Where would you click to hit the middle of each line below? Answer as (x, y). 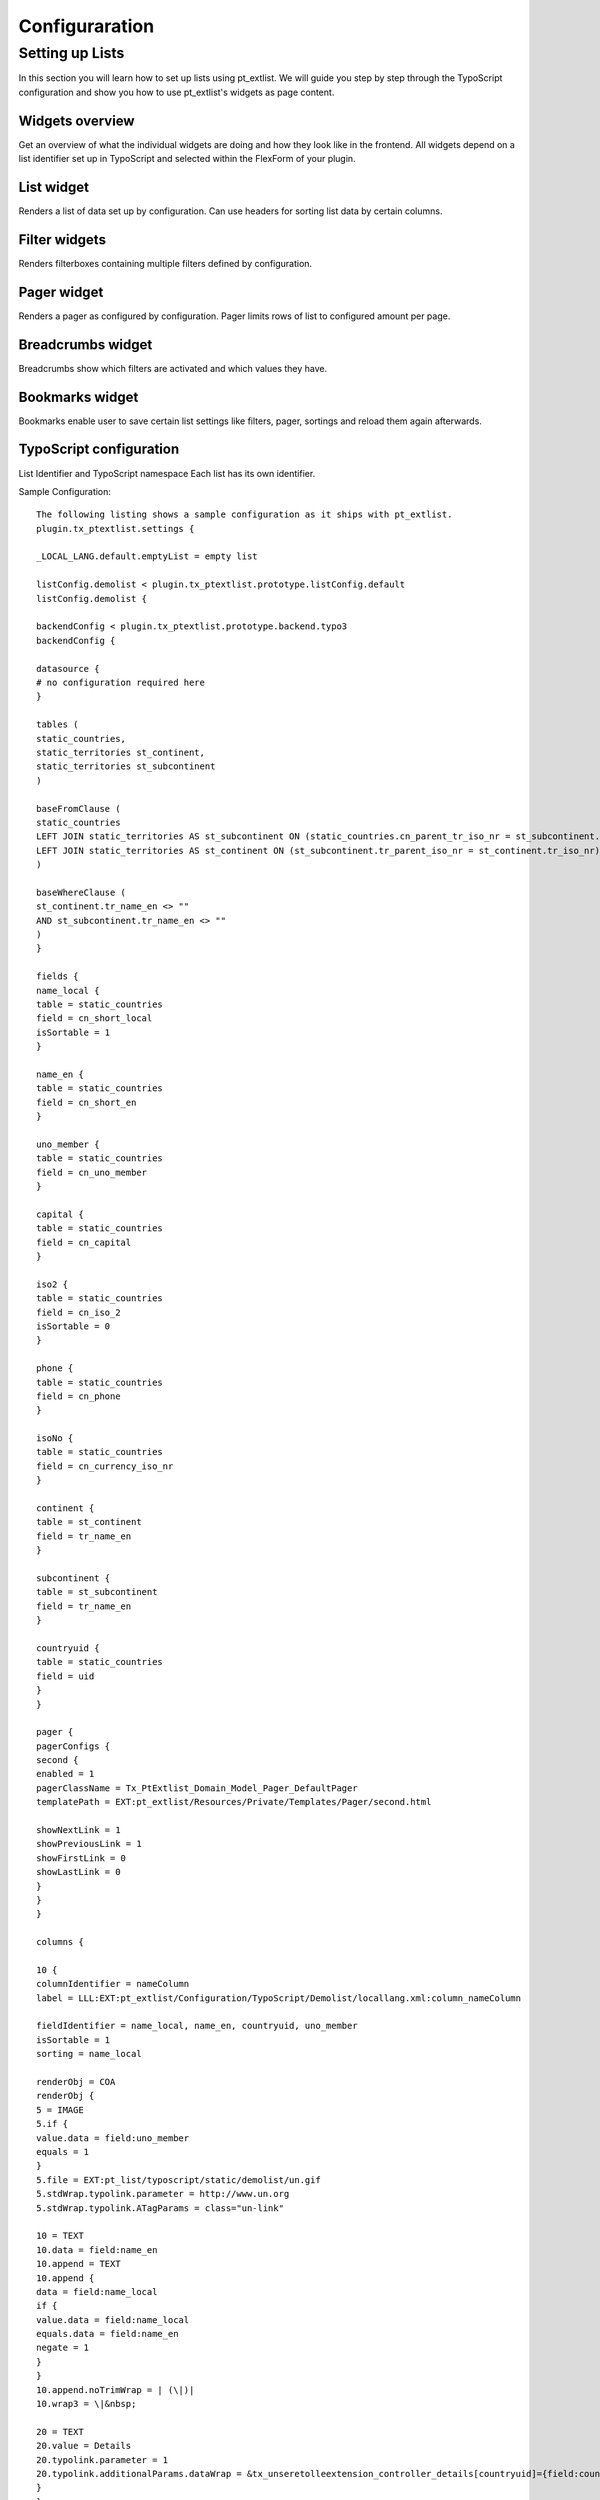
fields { (57, 976)
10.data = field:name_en (97, 2249)
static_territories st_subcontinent (126, 766)
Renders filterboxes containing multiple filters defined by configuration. (165, 263)
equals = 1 (63, 2151)
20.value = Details (84, 2446)
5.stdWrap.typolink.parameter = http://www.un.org (163, 2194)
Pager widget (61, 291)
